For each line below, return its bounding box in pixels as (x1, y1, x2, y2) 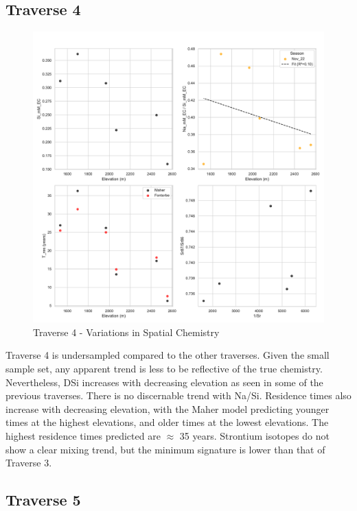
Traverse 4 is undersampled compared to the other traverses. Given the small (5, 348, 330, 362)
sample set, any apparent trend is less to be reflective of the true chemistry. (5, 361, 323, 375)
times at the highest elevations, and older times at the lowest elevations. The (5, 415, 329, 429)
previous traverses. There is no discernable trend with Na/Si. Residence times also (5, 388, 352, 403)
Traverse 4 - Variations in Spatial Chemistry (33, 324, 220, 339)
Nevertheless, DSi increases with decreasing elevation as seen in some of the (5, 375, 323, 389)
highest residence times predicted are (5, 428, 161, 442)
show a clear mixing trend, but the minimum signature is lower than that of (5, 442, 325, 456)
